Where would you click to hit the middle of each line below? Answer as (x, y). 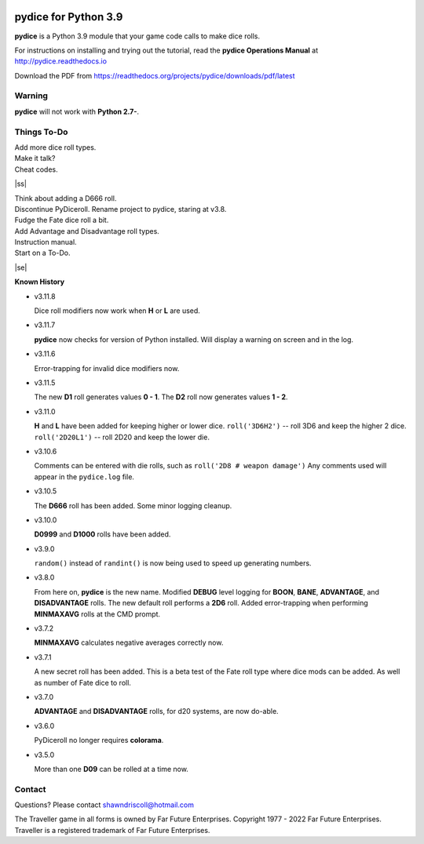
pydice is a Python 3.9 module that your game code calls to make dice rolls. (137, 36)
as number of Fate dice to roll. (82, 682)
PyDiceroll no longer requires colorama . (99, 740)
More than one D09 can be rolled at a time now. (111, 769)
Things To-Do (41, 132)
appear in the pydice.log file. (84, 477)
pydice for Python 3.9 (69, 17)
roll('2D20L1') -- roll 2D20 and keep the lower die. (122, 437)
